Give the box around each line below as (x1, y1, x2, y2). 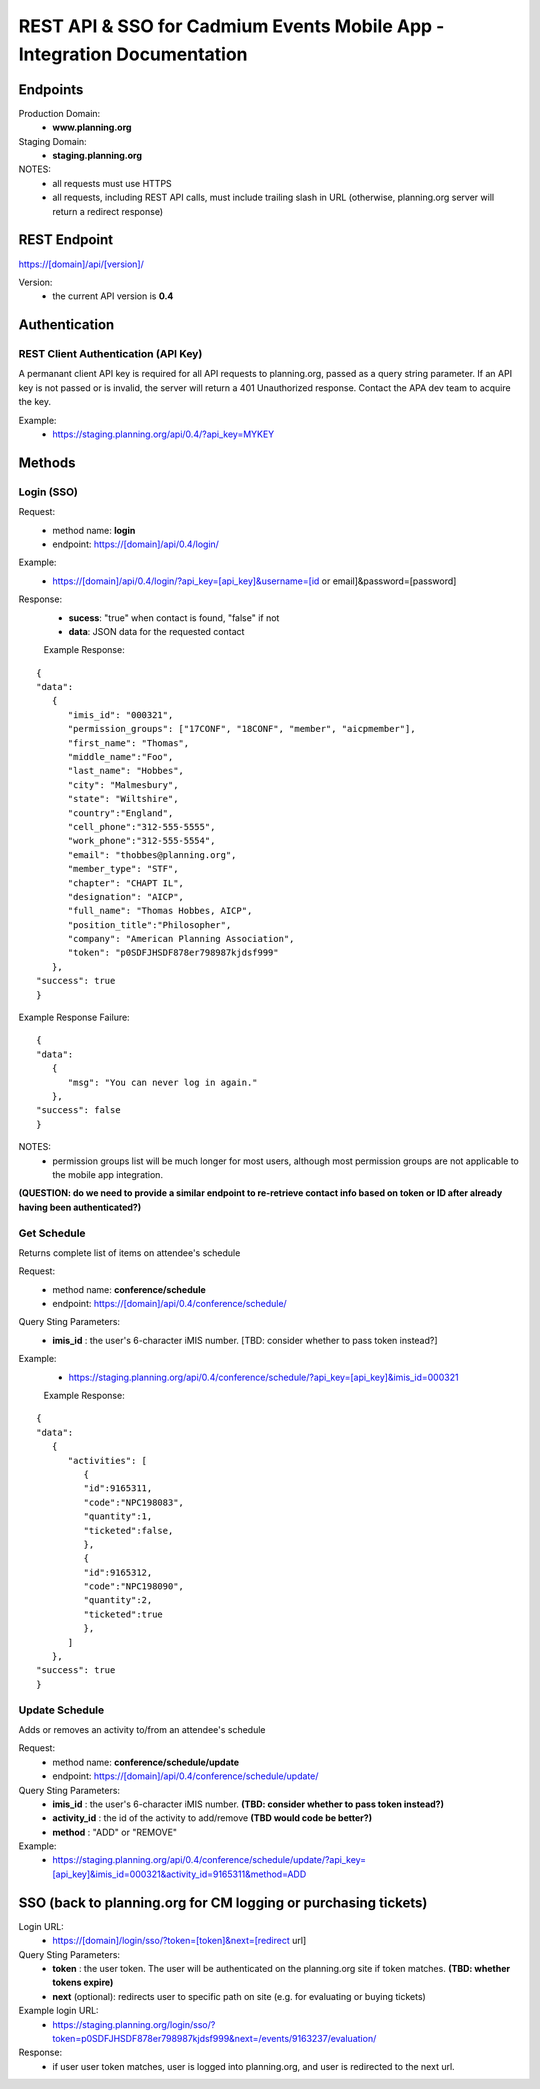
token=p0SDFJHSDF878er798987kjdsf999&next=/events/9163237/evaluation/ (52, 2032, 377, 2044)
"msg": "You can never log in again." (67, 1076, 259, 1088)
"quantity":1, (83, 1511, 153, 1522)
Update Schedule (18, 1703, 105, 1717)
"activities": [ (67, 1455, 148, 1466)
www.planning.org (52, 121, 132, 134)
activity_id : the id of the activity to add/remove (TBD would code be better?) (52, 1812, 373, 1824)
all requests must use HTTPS (52, 177, 172, 189)
